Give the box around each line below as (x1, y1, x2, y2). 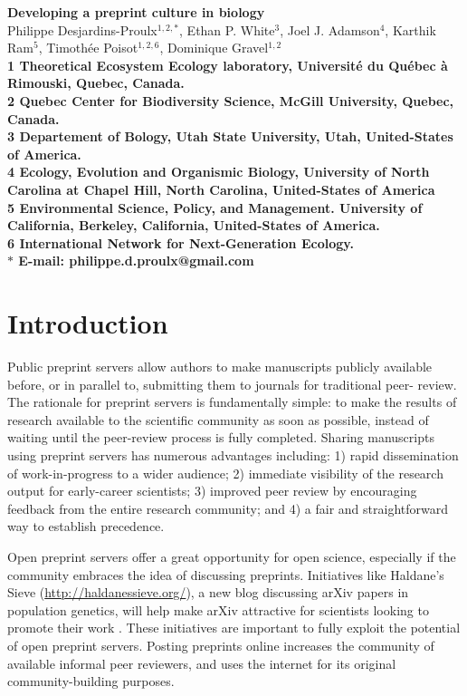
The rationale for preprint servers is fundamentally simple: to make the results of (7, 392, 457, 411)
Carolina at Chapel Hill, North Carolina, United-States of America (7, 179, 435, 198)
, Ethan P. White (179, 20, 275, 39)
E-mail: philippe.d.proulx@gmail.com (18, 251, 254, 270)
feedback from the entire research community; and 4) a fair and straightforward (7, 498, 448, 517)
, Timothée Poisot (38, 38, 138, 57)
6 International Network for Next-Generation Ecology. (7, 233, 354, 252)
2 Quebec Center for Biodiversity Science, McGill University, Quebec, (7, 91, 454, 110)
